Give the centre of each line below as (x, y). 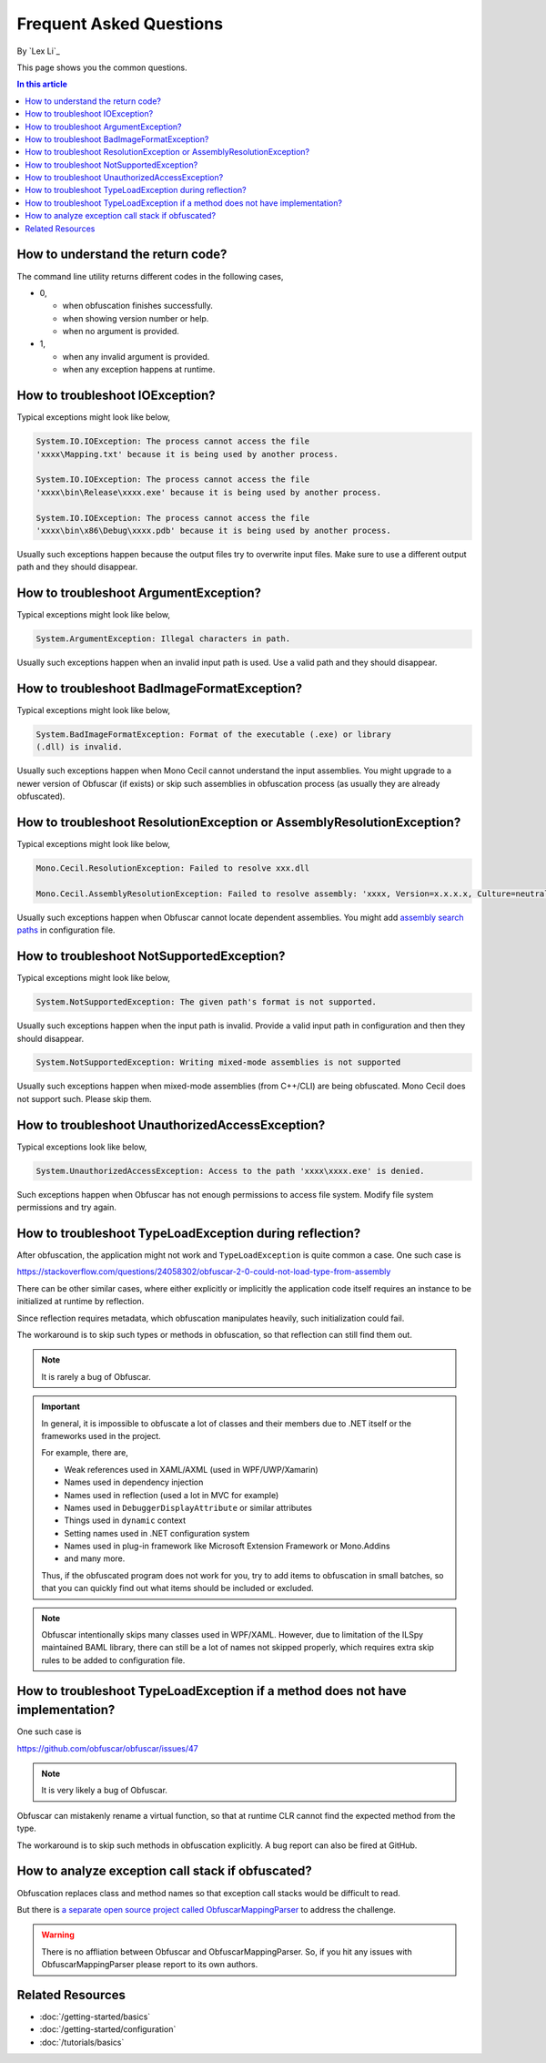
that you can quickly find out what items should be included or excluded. (177, 1588)
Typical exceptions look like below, (82, 1147)
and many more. (95, 1558)
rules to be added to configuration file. (113, 1660)
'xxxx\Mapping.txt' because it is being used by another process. (187, 454)
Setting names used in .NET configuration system (157, 1533)
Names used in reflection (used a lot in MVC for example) (172, 1495)
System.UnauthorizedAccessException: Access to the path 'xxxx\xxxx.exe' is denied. (230, 1171)
